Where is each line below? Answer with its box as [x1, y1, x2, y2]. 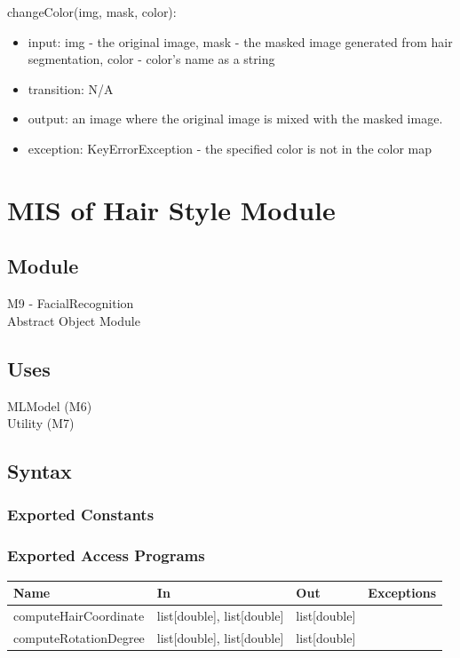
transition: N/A [28, 79, 114, 98]
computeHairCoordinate [13, 606, 145, 624]
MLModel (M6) [7, 396, 92, 415]
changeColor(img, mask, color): [7, 3, 177, 20]
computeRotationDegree [13, 628, 145, 646]
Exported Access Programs [7, 544, 205, 567]
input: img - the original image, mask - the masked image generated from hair [28, 32, 453, 51]
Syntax [7, 457, 72, 485]
